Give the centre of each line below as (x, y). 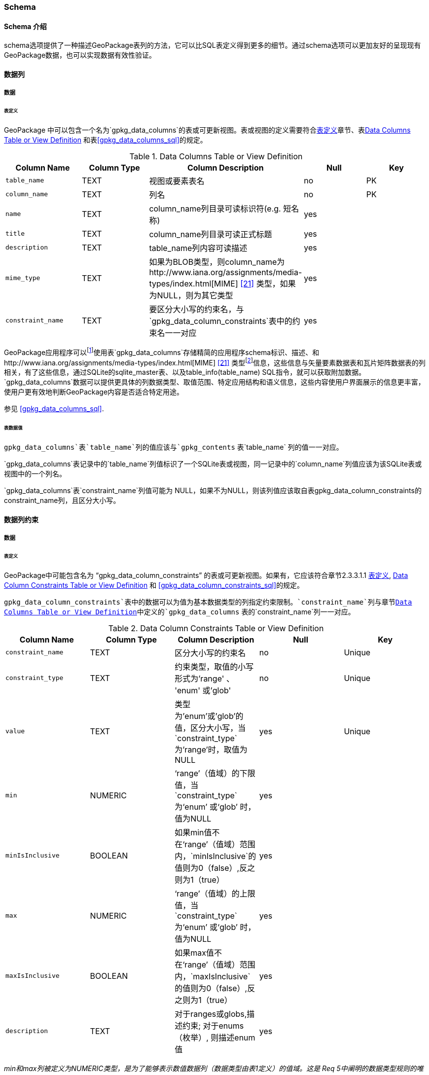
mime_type (23, 278)
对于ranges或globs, (211, 1014)
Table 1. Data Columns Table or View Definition (216, 156)
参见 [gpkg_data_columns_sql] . (54, 409)
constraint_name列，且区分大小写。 (62, 500)
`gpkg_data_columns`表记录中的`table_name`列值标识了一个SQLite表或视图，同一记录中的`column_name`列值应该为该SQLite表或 (213, 464)
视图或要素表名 (177, 181)
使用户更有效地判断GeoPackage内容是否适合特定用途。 (94, 392)
